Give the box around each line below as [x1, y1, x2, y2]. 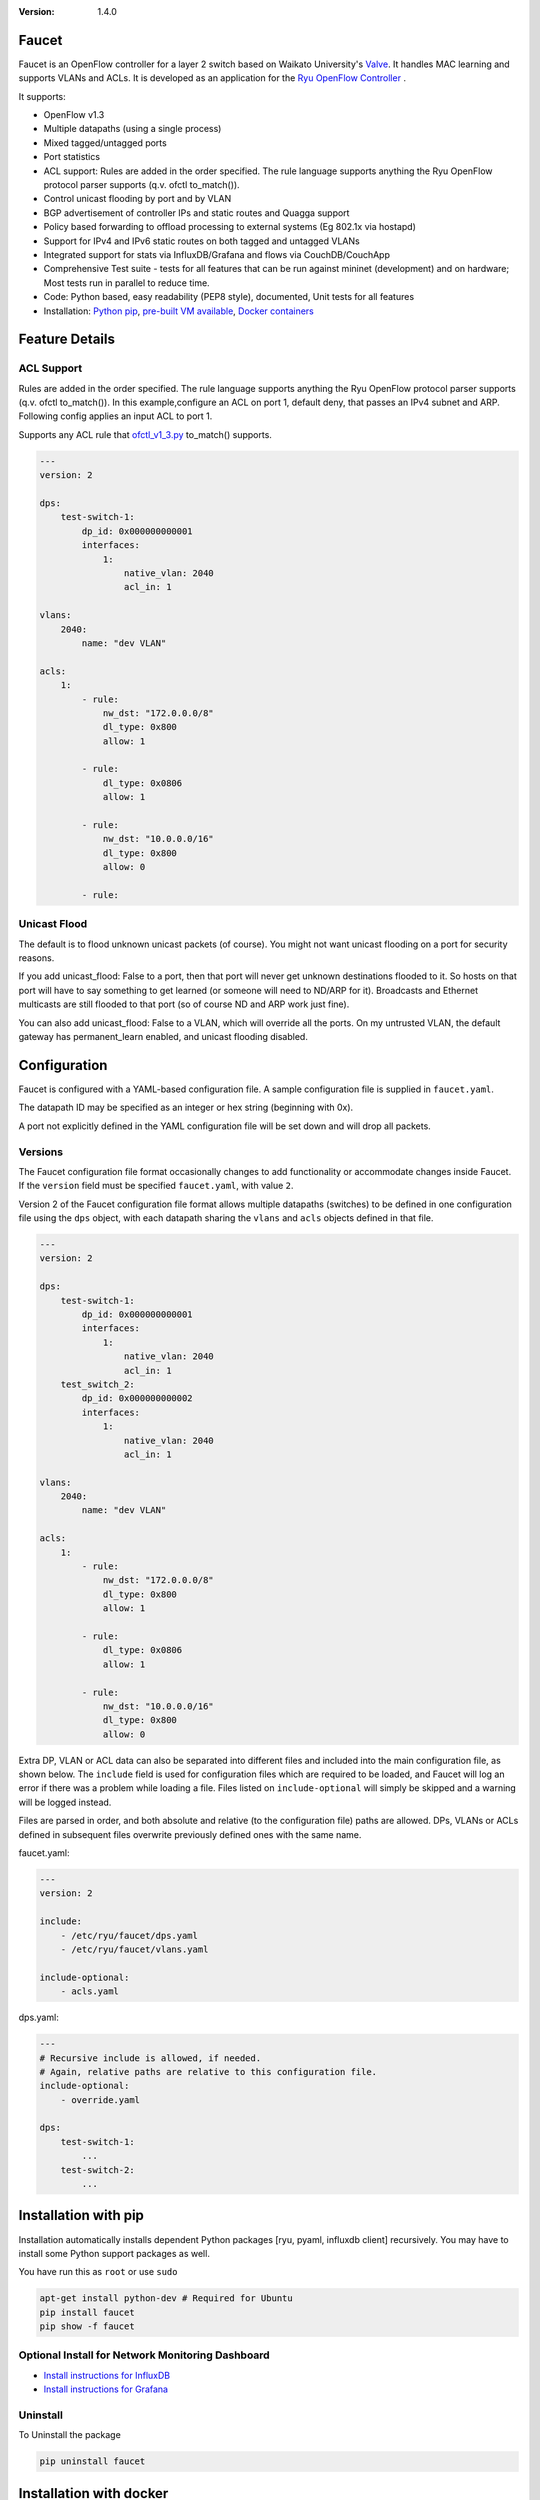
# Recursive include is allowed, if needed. [39, 2052, 262, 2064]
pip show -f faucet [39, 2321, 135, 2332]
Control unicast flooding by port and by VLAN [43, 193, 232, 205]
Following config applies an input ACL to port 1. [18, 410, 213, 422]
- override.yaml [60, 2094, 140, 2105]
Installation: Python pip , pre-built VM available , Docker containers [43, 305, 314, 317]
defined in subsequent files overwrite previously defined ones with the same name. [18, 1828, 362, 1840]
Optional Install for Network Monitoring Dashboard [18, 2348, 270, 2362]
